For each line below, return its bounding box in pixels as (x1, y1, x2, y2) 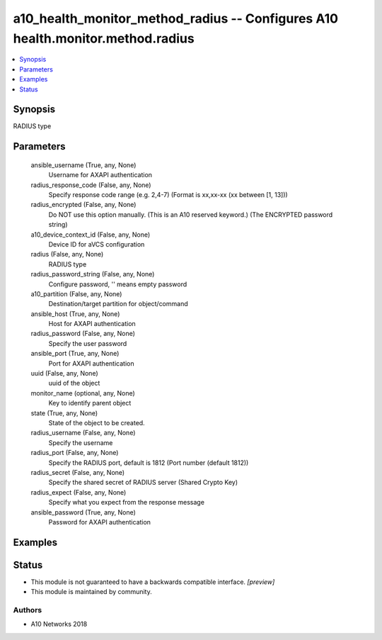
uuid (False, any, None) (30, 369, 98, 378)
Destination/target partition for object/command (48, 300, 188, 308)
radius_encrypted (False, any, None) (30, 201, 137, 209)
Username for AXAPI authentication (48, 171, 152, 179)
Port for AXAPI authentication (48, 359, 134, 368)
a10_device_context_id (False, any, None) (30, 230, 151, 239)
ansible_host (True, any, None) (30, 309, 120, 318)
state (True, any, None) (30, 408, 98, 417)
